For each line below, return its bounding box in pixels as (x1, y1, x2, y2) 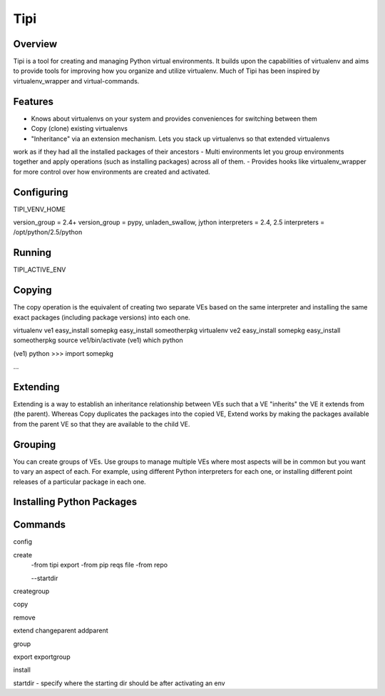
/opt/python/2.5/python (13, 228, 83, 237)
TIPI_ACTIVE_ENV (13, 265, 66, 274)
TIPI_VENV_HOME (13, 204, 66, 214)
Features (13, 95, 53, 107)
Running (13, 247, 52, 259)
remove (13, 613, 36, 622)
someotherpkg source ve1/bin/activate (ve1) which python (13, 336, 183, 344)
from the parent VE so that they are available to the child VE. (13, 419, 190, 428)
